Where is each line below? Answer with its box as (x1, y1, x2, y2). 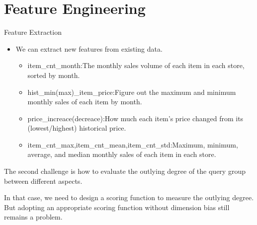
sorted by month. (27, 70, 80, 80)
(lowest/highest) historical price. (27, 123, 126, 133)
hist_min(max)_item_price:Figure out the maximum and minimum (27, 86, 236, 97)
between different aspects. (4, 175, 83, 186)
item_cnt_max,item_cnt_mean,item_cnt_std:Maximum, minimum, (27, 139, 238, 150)
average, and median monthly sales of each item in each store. (27, 149, 216, 159)
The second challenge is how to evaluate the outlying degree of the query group (4, 166, 246, 176)
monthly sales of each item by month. (27, 96, 142, 107)
